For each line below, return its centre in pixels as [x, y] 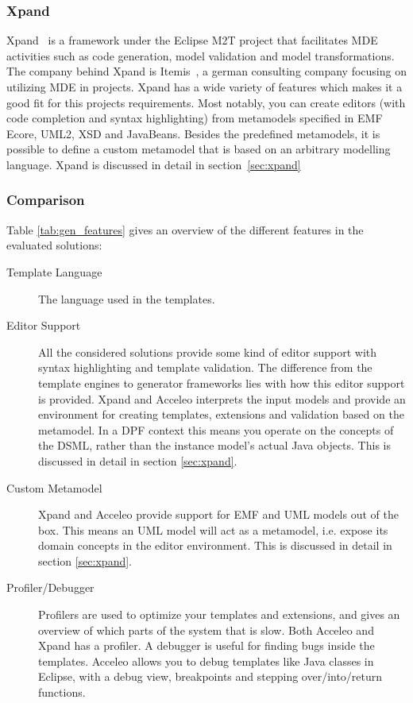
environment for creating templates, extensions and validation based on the [221, 414]
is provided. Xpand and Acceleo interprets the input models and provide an [222, 398]
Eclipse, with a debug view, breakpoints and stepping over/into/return [210, 676]
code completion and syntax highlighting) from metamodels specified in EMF [195, 118]
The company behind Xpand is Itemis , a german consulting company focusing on [206, 71]
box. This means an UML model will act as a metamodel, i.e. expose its [213, 529]
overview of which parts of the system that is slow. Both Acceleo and [206, 630]
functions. [62, 692]
